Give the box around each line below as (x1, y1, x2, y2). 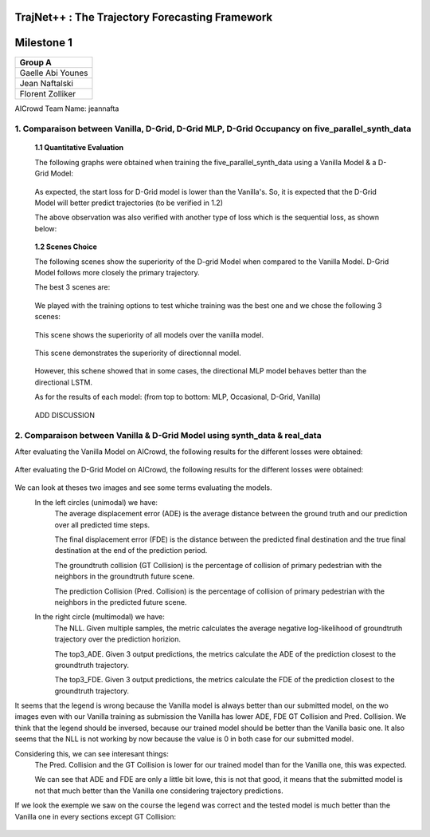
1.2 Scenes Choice (34, 242, 97, 251)
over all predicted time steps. (54, 519, 150, 530)
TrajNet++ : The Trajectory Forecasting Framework (14, 10, 273, 24)
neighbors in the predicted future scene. (54, 597, 187, 606)
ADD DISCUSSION (34, 410, 96, 420)
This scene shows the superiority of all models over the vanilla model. (34, 330, 264, 339)
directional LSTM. (34, 377, 93, 387)
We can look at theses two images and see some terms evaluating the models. (14, 483, 272, 492)
